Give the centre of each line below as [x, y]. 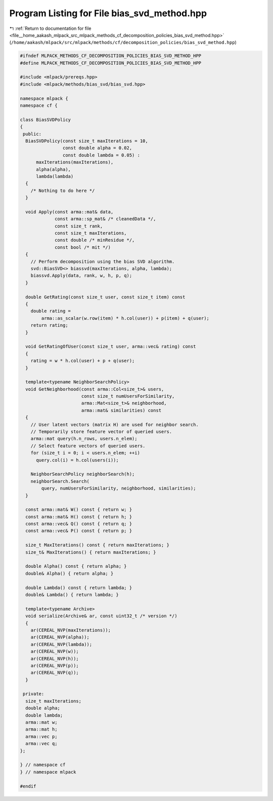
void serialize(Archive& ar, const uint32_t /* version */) [101, 616]
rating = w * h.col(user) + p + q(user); [83, 361]
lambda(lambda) [55, 176]
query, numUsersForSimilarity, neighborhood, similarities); [119, 488]
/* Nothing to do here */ [63, 190]
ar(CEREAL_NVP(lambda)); [61, 644]
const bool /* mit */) [83, 247]
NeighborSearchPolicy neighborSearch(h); [83, 474]
